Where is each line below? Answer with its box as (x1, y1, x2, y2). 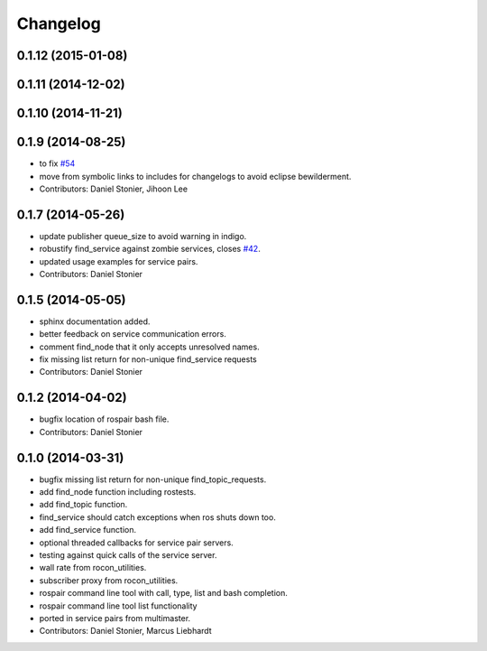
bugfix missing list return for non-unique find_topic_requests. (39, 474, 267, 485)
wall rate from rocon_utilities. (39, 563, 147, 573)
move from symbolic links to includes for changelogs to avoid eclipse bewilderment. (39, 171, 352, 181)
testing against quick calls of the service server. (39, 549, 217, 560)
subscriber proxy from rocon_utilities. (39, 574, 179, 586)
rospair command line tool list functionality (39, 600, 198, 611)
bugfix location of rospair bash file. (39, 414, 170, 424)
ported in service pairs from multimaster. (39, 612, 191, 623)
